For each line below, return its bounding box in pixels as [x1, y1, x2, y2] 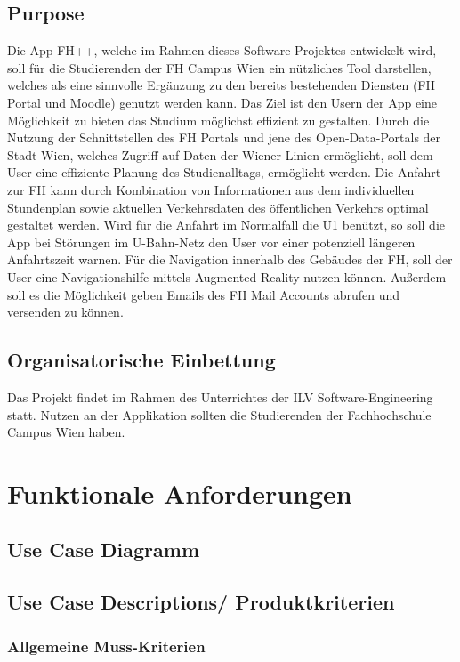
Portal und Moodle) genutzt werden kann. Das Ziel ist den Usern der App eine [7, 93, 438, 111]
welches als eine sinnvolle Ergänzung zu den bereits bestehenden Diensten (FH [7, 76, 435, 94]
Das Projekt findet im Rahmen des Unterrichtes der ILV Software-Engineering [7, 387, 433, 406]
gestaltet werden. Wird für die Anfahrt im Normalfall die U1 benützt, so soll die [7, 215, 445, 234]
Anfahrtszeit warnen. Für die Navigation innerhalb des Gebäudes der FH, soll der [7, 250, 453, 269]
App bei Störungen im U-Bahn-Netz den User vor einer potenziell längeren [7, 232, 416, 251]
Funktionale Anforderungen [7, 474, 352, 511]
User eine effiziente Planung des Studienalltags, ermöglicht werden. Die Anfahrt [7, 163, 441, 182]
